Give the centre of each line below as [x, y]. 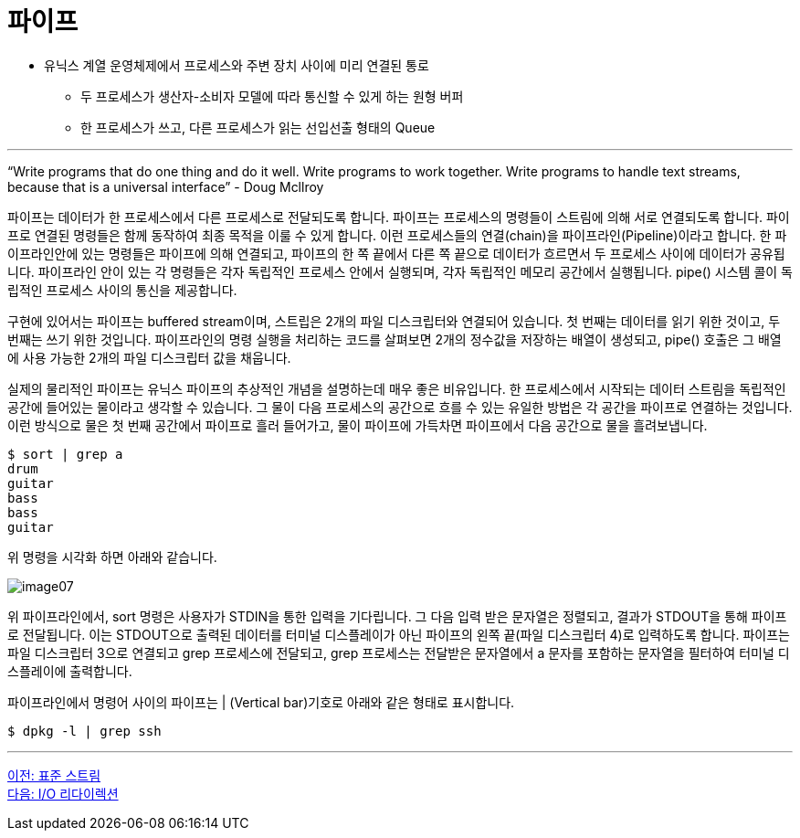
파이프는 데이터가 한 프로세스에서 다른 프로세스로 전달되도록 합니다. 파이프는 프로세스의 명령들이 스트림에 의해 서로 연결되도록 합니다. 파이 [399, 217]
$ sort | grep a [65, 454]
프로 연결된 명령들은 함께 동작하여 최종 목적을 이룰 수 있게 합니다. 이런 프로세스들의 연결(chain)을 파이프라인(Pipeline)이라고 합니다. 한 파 [397, 235]
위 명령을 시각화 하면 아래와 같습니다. [112, 557]
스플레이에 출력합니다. [70, 671]
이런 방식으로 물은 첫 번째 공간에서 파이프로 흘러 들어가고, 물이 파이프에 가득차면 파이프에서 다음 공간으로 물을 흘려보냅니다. [358, 425]
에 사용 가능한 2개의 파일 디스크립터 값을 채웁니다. [149, 357]
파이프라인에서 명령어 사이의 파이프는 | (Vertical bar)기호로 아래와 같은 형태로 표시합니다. [261, 702]
